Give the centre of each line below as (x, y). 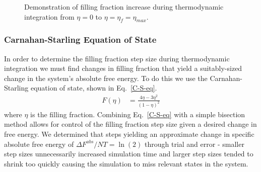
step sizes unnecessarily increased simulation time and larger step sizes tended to (129, 154)
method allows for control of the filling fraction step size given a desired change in (130, 124)
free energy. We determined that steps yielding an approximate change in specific (129, 134)
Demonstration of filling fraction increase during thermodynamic (124, 7)
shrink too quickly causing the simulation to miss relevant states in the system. (126, 163)
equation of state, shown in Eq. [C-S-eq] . (94, 88)
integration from (49, 16)
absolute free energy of (39, 144)
